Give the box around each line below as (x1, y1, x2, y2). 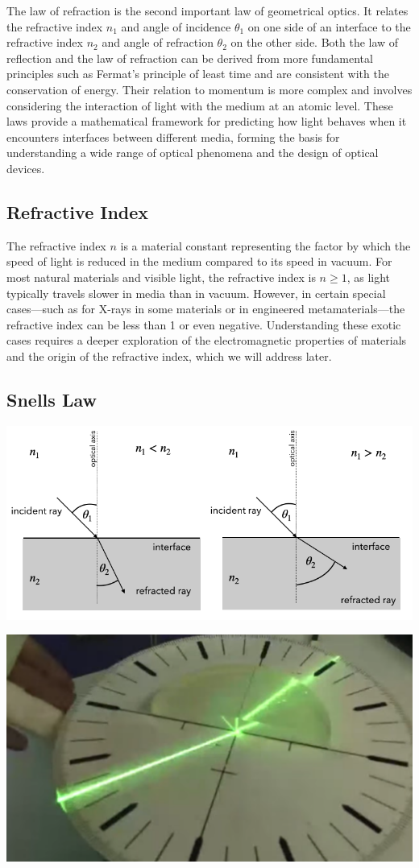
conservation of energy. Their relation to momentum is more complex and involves (6, 81, 413, 97)
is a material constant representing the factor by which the (120, 237, 411, 254)
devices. (6, 159, 45, 176)
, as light (346, 268, 391, 285)
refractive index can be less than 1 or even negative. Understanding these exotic (6, 316, 401, 333)
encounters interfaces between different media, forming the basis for (6, 128, 340, 145)
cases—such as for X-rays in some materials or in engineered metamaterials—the (6, 300, 405, 317)
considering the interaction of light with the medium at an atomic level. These (6, 97, 393, 114)
